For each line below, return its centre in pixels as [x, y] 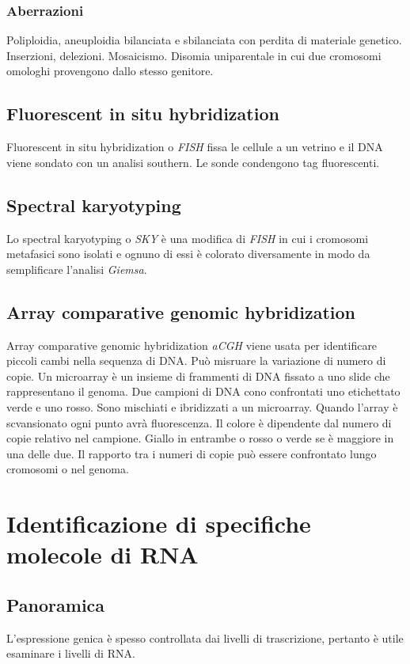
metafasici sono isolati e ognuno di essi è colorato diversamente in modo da [188, 254]
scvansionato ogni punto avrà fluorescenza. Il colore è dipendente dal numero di [199, 422]
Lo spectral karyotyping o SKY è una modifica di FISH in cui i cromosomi [188, 238]
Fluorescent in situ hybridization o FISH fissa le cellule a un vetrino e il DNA [195, 147]
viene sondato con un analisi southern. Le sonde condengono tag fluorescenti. [193, 162]
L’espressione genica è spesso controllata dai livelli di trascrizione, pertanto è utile [205, 637]
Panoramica [56, 604]
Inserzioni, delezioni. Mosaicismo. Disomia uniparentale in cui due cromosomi [194, 55]
